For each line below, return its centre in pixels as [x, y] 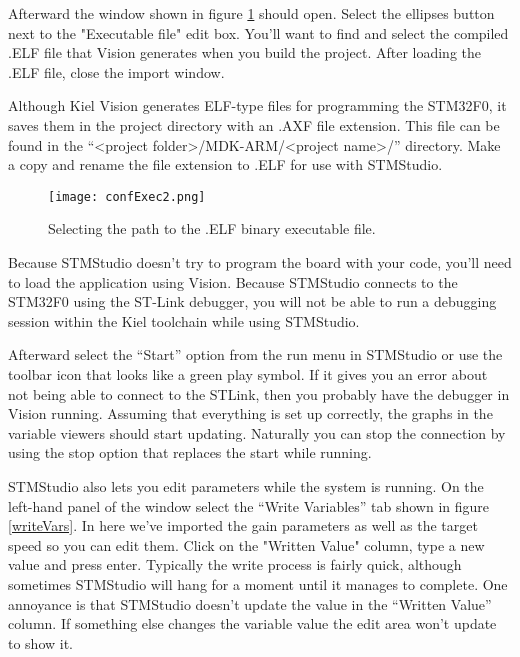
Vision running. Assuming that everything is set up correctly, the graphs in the [250, 413]
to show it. [41, 642]
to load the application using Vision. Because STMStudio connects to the [233, 281]
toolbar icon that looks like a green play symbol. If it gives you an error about [248, 373]
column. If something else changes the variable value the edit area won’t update [252, 623]
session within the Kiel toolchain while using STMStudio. [184, 320]
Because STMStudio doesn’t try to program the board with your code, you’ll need [260, 262]
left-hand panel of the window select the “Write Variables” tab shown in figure [249, 505]
